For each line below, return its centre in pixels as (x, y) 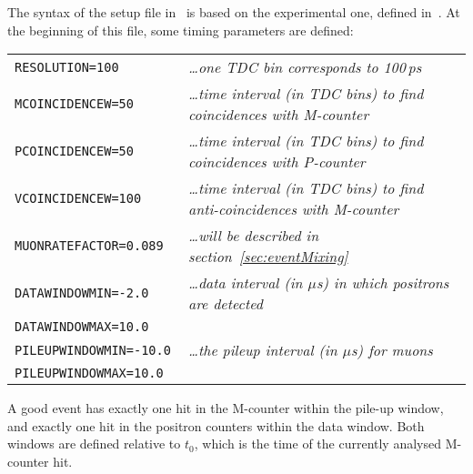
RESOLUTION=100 (67, 67)
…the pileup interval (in (262, 350)
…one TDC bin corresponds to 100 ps (305, 67)
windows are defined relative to (94, 444)
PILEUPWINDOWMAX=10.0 (89, 373)
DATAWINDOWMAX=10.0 (82, 327)
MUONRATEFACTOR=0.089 (89, 246)
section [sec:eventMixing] (268, 257)
